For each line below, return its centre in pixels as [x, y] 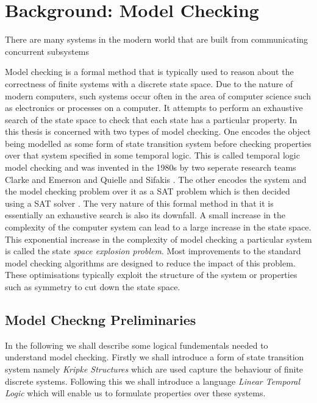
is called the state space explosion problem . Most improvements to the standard [153, 251]
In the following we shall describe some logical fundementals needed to [137, 345]
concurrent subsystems [47, 51]
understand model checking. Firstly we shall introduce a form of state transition [155, 357]
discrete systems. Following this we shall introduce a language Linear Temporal [153, 381]
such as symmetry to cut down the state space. [93, 287]
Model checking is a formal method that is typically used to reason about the [149, 72]
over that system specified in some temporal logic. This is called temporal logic [152, 155]
